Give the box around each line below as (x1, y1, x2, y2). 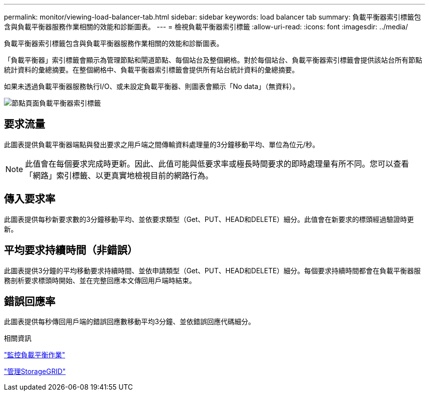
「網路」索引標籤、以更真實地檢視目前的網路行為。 (25, 170, 214, 180)
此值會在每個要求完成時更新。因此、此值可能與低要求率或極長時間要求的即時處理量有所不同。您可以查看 (25, 158, 409, 169)
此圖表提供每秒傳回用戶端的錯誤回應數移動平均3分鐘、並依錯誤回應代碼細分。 (4, 317, 255, 326)
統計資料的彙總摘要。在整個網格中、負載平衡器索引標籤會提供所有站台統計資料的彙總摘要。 (4, 66, 299, 74)
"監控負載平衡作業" (4, 351, 66, 359)
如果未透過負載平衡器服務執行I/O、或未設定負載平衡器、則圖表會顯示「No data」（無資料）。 (4, 82, 300, 90)
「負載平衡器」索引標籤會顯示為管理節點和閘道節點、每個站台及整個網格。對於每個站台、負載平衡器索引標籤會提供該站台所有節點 (4, 56, 422, 64)
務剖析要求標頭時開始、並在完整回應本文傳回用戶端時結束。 (4, 276, 196, 285)
